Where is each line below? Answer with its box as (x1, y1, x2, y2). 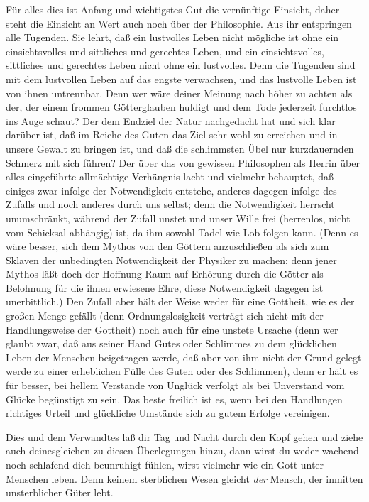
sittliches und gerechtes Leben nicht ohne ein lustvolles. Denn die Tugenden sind (6, 58, 356, 72)
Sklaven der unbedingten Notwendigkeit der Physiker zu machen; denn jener (6, 252, 337, 267)
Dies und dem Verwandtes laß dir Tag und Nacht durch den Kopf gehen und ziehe (6, 429, 363, 444)
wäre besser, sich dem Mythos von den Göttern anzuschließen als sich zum (6, 239, 329, 253)
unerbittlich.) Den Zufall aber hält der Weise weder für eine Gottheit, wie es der (6, 294, 355, 309)
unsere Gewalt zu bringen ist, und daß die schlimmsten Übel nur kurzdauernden (6, 141, 354, 155)
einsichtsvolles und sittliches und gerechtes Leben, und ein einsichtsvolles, (6, 43, 324, 58)
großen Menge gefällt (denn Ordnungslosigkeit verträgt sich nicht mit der (6, 308, 324, 323)
